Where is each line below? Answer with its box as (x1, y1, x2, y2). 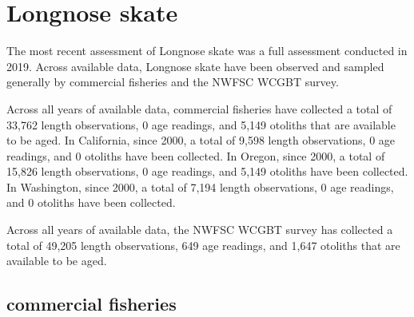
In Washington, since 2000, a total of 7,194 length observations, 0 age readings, (6, 178, 394, 195)
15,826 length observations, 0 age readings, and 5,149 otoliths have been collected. (6, 163, 408, 180)
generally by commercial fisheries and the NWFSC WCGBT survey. (6, 73, 339, 90)
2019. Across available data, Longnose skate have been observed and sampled (6, 57, 384, 74)
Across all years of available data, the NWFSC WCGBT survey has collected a (6, 221, 393, 238)
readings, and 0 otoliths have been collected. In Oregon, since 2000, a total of (6, 147, 385, 164)
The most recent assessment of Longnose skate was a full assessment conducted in (6, 42, 408, 59)
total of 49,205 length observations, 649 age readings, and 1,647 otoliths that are (6, 236, 400, 253)
